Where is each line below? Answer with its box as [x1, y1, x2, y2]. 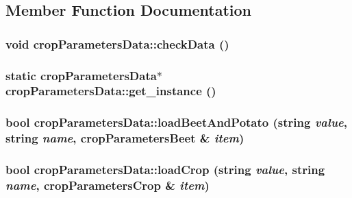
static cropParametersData [5, 66, 157, 84]
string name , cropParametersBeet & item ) [5, 129, 244, 147]
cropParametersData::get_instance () [5, 82, 216, 99]
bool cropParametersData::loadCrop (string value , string [5, 161, 325, 178]
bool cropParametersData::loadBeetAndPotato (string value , [5, 114, 347, 131]
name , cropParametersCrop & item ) [5, 177, 210, 193]
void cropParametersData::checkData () [5, 35, 229, 52]
